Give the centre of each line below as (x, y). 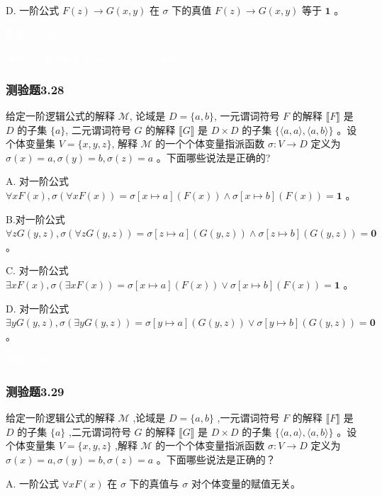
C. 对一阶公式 (37, 270)
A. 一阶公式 (33, 483)
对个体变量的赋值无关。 (246, 483)
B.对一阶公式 (35, 219)
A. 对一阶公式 (38, 181)
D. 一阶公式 (33, 10)
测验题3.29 (35, 391)
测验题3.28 (35, 89)
